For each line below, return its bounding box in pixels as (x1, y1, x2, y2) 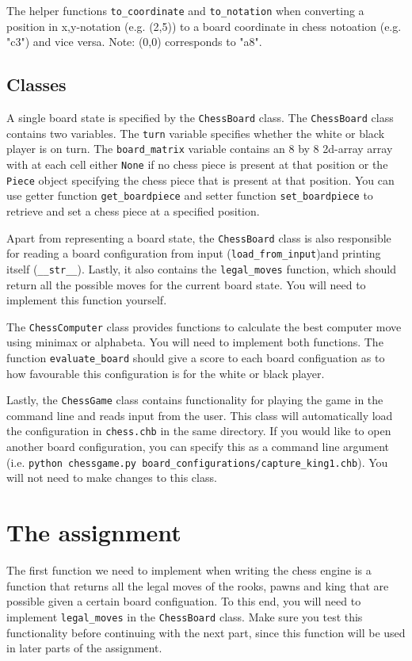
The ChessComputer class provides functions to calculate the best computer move (6, 318, 402, 334)
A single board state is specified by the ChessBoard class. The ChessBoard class (6, 109, 394, 126)
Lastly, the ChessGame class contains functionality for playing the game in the (6, 392, 383, 408)
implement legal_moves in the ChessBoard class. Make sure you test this (6, 608, 363, 625)
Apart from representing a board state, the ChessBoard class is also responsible (6, 229, 391, 246)
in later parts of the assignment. (6, 640, 162, 656)
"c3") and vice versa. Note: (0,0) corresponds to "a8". (6, 33, 262, 50)
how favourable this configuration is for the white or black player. (6, 365, 325, 381)
